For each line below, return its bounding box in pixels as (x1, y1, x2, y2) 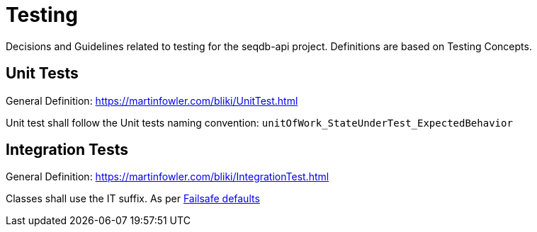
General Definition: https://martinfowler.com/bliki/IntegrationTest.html (6, 170, 329, 183)
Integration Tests (6, 141, 128, 159)
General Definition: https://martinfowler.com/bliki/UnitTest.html (6, 94, 298, 107)
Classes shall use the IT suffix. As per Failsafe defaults (6, 192, 260, 205)
